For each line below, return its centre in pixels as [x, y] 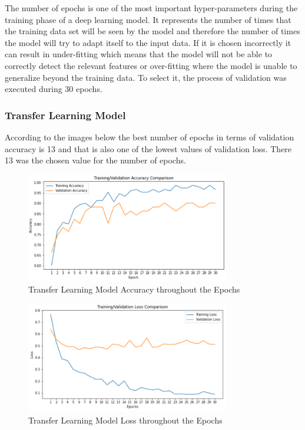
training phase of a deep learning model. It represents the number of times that [148, 19]
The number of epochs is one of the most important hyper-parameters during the [151, 8]
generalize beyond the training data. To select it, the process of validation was [146, 77]
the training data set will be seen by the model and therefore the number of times [152, 31]
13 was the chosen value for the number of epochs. [95, 160]
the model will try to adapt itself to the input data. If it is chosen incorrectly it [148, 42]
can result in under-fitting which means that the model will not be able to [139, 54]
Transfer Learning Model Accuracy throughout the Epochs [134, 289]
